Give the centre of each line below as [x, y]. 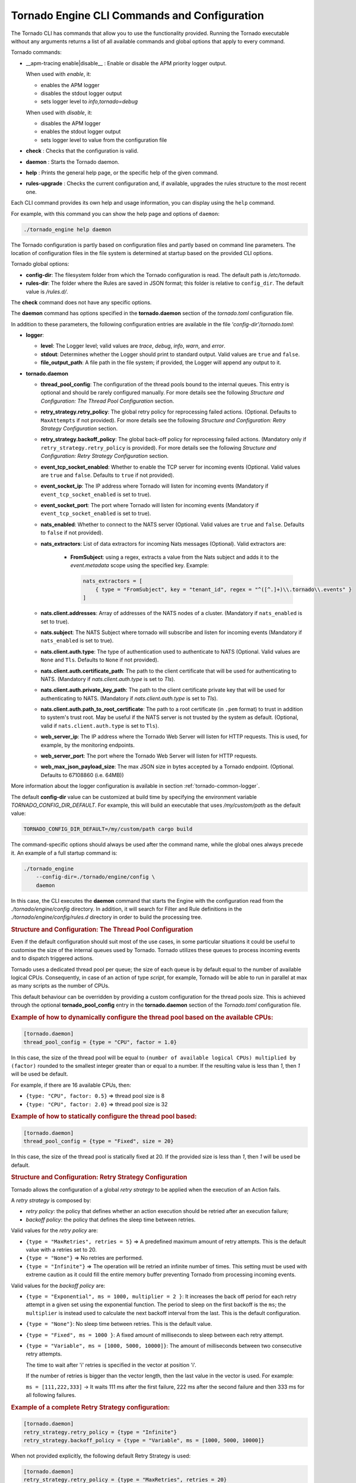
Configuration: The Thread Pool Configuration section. [107, 401]
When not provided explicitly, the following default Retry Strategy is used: [101, 1456]
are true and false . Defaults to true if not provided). [107, 475]
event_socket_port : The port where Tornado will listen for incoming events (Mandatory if [150, 505]
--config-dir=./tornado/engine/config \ [96, 877]
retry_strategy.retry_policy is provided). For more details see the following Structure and [158, 447]
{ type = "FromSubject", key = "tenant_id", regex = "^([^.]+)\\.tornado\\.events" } [224, 589]
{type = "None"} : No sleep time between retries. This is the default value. [119, 1324]
